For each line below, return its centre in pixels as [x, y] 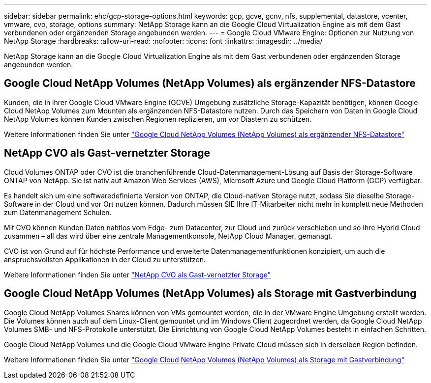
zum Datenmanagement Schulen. [58, 212]
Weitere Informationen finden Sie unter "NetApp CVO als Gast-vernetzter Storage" [138, 274]
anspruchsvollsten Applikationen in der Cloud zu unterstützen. [105, 259]
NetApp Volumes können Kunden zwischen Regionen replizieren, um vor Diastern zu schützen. [158, 119]
